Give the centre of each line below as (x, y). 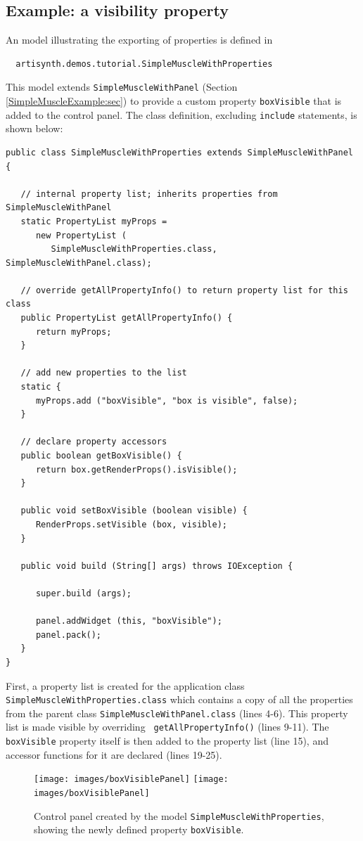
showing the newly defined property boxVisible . (139, 829)
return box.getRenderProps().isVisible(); (136, 469)
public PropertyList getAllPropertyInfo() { (127, 318)
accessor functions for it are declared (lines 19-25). (114, 754)
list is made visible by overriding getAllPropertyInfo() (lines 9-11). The (167, 727)
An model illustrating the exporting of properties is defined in (139, 40)
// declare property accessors (94, 442)
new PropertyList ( (81, 235)
